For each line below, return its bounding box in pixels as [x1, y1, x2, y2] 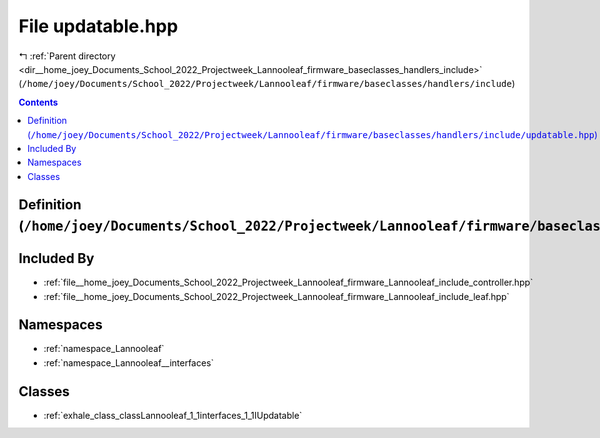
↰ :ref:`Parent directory [18, 50, 116, 62]
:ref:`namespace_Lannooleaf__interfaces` [43, 356, 215, 369]
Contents [18, 96, 59, 108]
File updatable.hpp [18, 15, 179, 37]
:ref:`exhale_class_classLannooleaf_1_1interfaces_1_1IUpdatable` [43, 409, 303, 421]
